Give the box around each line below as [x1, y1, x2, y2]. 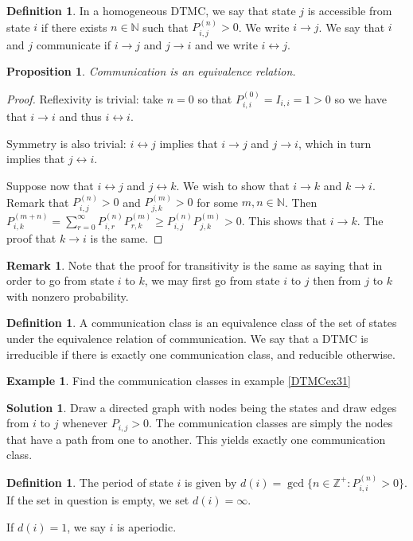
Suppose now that [6, 177, 94, 194]
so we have [334, 90, 387, 107]
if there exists [41, 18, 107, 35]
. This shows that [241, 212, 327, 228]
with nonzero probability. [6, 287, 129, 304]
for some [197, 193, 239, 210]
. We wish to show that [176, 177, 290, 194]
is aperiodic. [117, 518, 177, 535]
